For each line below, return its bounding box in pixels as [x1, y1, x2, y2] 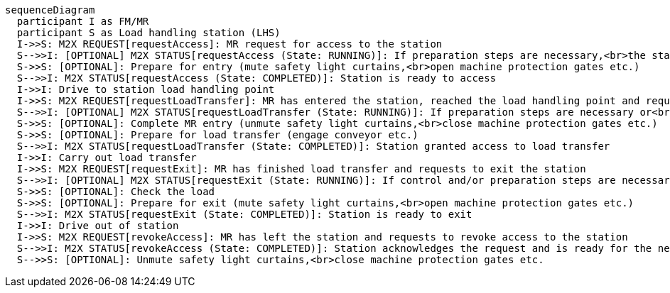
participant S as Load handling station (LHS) [16, 27, 281, 38]
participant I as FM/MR [16, 16, 149, 27]
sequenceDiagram [5, 4, 95, 16]
